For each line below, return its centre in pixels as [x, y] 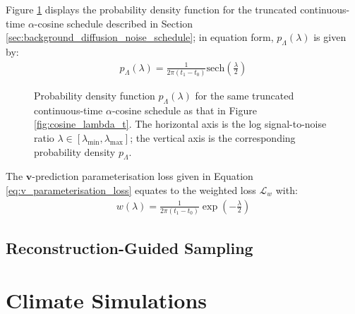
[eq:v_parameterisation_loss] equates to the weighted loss [131, 189]
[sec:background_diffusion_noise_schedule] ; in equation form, [140, 37]
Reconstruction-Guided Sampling [130, 248]
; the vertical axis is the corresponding [213, 137]
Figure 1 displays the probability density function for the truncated [151, 9]
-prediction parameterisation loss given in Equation [143, 176]
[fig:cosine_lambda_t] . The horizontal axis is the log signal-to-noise [180, 124]
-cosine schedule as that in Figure [184, 110]
